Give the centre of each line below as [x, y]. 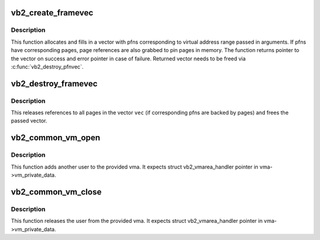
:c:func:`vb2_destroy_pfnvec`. [47, 67]
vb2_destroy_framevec [54, 84]
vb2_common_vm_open [56, 138]
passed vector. [29, 121]
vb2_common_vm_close [56, 192]
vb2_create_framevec [52, 13]
